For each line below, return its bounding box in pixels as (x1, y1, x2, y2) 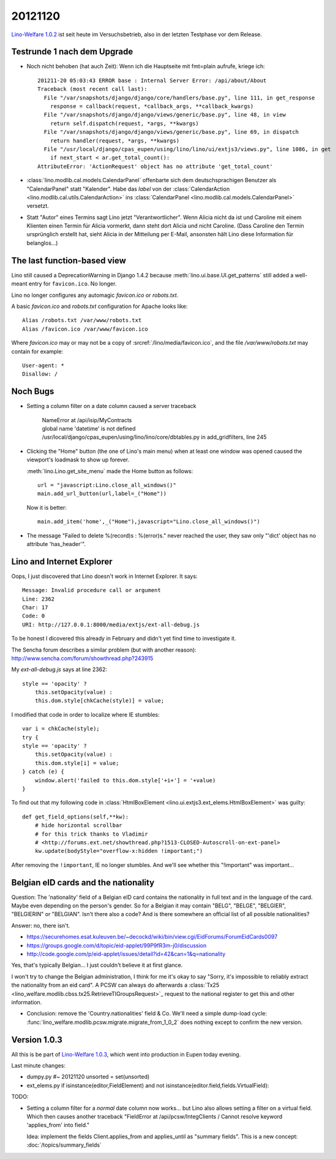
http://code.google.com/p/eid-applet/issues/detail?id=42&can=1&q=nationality (26, 950, 226, 957)
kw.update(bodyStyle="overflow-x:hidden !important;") (34, 847, 203, 855)
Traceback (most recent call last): (37, 86, 147, 93)
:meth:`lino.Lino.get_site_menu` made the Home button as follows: (26, 467, 193, 475)
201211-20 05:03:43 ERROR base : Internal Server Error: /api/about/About (37, 77, 267, 84)
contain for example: (11, 347, 64, 355)
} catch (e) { (22, 768, 64, 776)
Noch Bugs (11, 387, 54, 397)
